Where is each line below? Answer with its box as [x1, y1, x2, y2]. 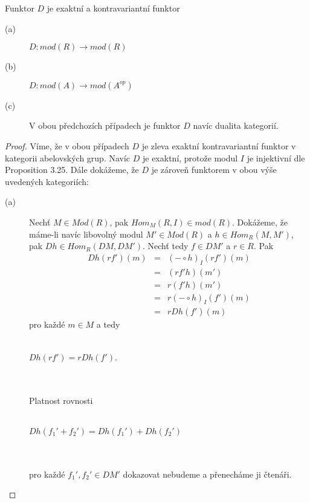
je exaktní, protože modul [142, 151, 238, 164]
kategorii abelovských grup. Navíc [5, 151, 131, 164]
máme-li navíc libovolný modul [29, 227, 143, 240]
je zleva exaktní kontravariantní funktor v [141, 139, 296, 152]
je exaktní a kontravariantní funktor [47, 2, 180, 14]
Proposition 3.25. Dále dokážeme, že [5, 163, 139, 176]
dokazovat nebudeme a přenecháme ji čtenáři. [123, 467, 292, 480]
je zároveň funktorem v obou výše [151, 163, 277, 176]
